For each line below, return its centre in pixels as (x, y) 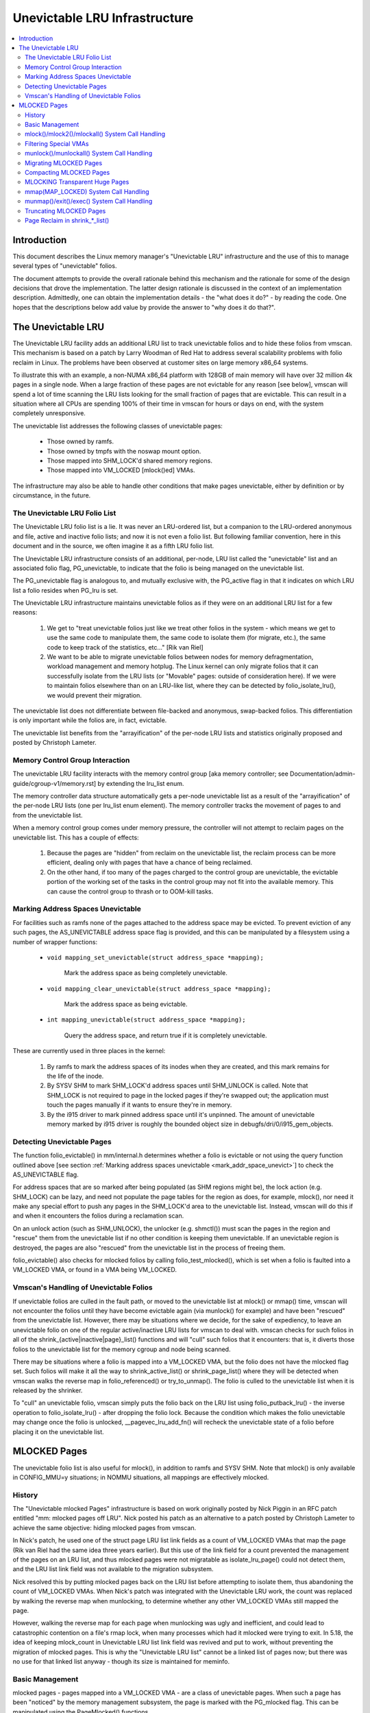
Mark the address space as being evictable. (126, 1005)
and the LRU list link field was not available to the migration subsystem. (113, 1569)
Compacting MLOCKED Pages (67, 173)
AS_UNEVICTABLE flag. (46, 1174)
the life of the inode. (75, 1076)
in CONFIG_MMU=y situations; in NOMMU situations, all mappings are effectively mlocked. (141, 1477)
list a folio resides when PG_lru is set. (65, 590)
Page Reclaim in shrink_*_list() (67, 220)
